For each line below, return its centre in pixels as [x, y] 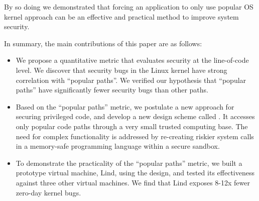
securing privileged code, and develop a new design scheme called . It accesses [135, 116]
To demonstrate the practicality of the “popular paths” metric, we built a [129, 163]
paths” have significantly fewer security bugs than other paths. [112, 90]
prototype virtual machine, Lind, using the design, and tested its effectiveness [135, 173]
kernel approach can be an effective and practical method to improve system [121, 16]
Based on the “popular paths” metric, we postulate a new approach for [125, 106]
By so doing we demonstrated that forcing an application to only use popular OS [129, 7]
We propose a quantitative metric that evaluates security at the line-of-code [132, 60]
